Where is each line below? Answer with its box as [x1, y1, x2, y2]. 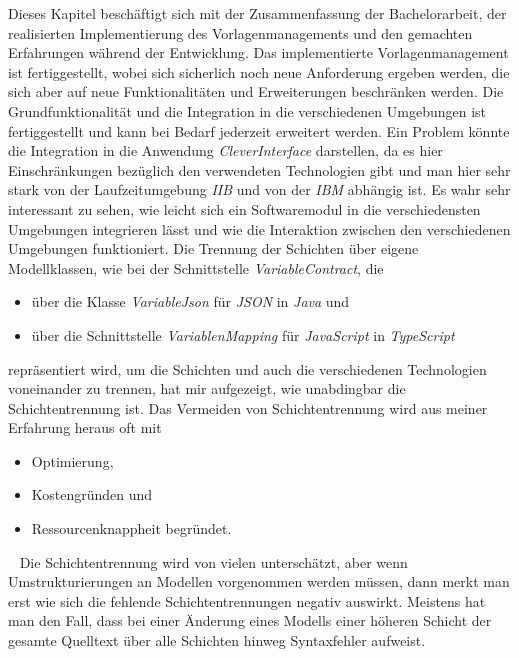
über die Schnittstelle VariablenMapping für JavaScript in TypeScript [31, 324, 455, 345]
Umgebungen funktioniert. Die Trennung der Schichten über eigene [8, 238, 419, 259]
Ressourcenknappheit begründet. [31, 518, 232, 539]
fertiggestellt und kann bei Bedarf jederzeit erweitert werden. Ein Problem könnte [8, 120, 510, 141]
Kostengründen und [31, 484, 153, 505]
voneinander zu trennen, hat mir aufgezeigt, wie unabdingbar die [8, 378, 406, 399]
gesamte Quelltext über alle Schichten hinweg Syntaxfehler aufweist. [8, 630, 426, 651]
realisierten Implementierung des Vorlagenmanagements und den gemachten [8, 22, 473, 43]
